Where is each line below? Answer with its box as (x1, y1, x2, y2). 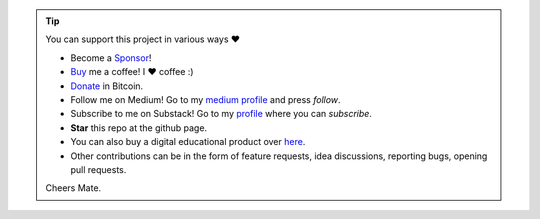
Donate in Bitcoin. (70, 80, 144, 92)
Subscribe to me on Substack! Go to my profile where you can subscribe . (70, 108, 372, 120)
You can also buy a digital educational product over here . (70, 136, 306, 148)
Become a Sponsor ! (70, 51, 152, 64)
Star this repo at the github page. (70, 121, 208, 134)
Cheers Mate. (45, 182, 102, 194)
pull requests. (70, 163, 127, 175)
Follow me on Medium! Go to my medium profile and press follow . (70, 93, 341, 105)
